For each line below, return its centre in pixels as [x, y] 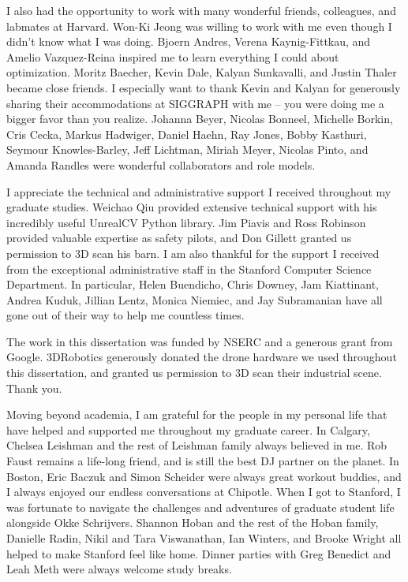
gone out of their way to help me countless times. [125, 315]
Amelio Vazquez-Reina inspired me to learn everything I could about [173, 56]
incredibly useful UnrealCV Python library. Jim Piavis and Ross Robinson [186, 222]
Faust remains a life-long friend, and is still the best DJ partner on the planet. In [203, 461]
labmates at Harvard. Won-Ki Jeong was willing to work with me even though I [199, 26]
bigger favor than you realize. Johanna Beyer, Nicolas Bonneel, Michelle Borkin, [200, 119]
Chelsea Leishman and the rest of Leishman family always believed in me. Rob [197, 445]
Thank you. [34, 388]
